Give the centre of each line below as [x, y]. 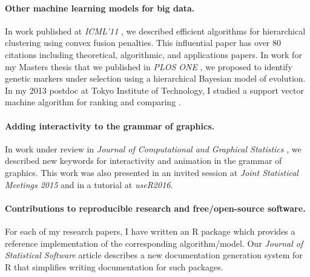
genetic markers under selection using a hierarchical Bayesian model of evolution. [155, 78]
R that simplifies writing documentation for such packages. [114, 266]
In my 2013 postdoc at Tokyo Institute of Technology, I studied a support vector [154, 90]
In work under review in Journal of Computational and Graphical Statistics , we [153, 148]
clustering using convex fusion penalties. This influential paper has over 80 [143, 43]
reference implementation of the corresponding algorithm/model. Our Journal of [154, 243]
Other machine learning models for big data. [100, 8]
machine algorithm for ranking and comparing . [93, 102]
